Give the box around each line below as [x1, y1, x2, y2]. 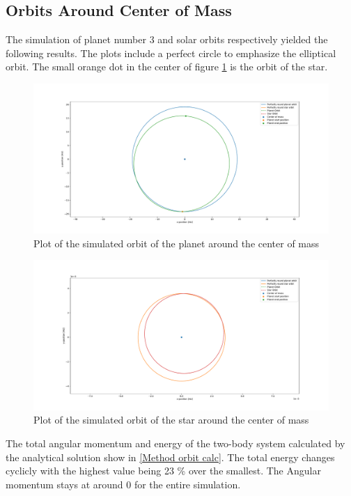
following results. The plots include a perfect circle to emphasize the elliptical [6, 45, 336, 60]
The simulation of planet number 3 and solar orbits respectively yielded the [6, 32, 328, 47]
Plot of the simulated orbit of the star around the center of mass [33, 412, 309, 427]
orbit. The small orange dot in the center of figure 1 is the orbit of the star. [6, 59, 328, 74]
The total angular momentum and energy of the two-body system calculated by [6, 435, 345, 450]
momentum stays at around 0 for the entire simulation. [6, 476, 241, 491]
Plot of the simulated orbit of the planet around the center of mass [33, 235, 320, 250]
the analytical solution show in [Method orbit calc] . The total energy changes [6, 449, 335, 464]
